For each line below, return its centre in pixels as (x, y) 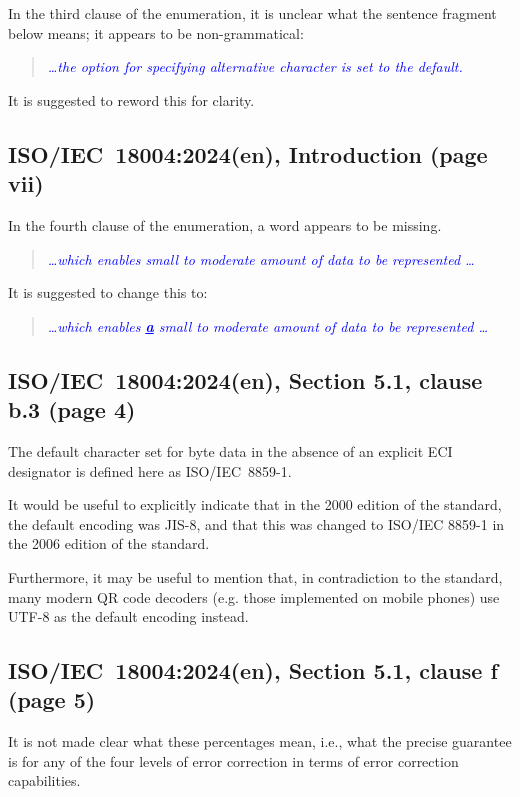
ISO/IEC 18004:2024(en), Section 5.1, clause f (253, 670)
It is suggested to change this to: (108, 292)
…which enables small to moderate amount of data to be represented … (261, 258)
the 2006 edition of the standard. (109, 543)
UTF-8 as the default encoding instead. (128, 616)
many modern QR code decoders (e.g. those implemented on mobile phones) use (254, 596)
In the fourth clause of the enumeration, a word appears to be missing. (225, 224)
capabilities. (44, 780)
